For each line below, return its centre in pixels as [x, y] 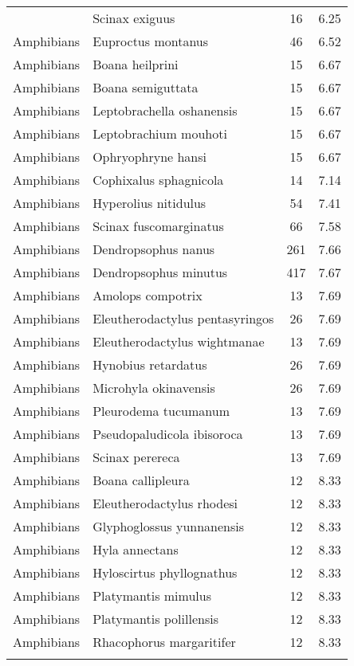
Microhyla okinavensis [154, 388]
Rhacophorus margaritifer [164, 642]
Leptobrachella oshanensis [165, 110]
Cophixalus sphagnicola [158, 180]
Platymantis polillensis [155, 619]
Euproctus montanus [151, 41]
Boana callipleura [141, 480]
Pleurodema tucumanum [161, 411]
